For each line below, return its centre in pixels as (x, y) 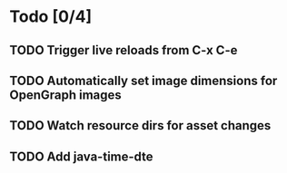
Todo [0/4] (51, 17)
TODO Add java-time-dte (81, 156)
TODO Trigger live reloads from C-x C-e (124, 50)
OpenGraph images (66, 95)
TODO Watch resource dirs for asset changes (140, 125)
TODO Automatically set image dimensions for (143, 80)
